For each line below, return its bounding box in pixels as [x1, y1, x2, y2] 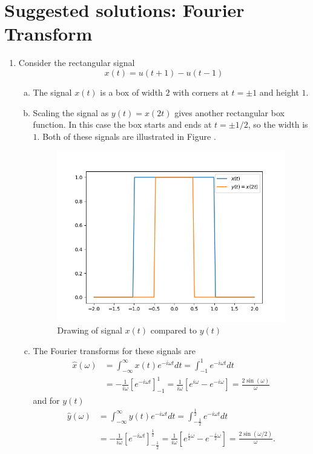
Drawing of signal [57, 324, 122, 337]
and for [33, 394, 60, 407]
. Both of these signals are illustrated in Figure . [37, 130, 216, 142]
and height [259, 85, 299, 98]
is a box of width [100, 85, 163, 98]
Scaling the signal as [33, 106, 109, 119]
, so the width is [248, 118, 308, 131]
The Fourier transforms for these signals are [33, 344, 196, 357]
